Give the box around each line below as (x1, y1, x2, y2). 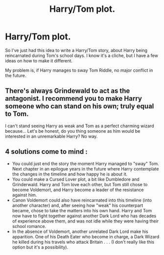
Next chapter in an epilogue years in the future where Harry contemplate (12, 166, 159, 171)
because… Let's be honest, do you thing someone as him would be (5, 128, 141, 134)
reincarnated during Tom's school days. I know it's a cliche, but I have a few (5, 53, 158, 58)
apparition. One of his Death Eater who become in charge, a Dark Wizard (12, 233, 160, 239)
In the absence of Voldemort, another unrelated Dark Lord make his (12, 228, 148, 234)
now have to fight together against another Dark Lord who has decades (12, 213, 157, 219)
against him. (12, 192, 37, 198)
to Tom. (5, 110, 29, 118)
